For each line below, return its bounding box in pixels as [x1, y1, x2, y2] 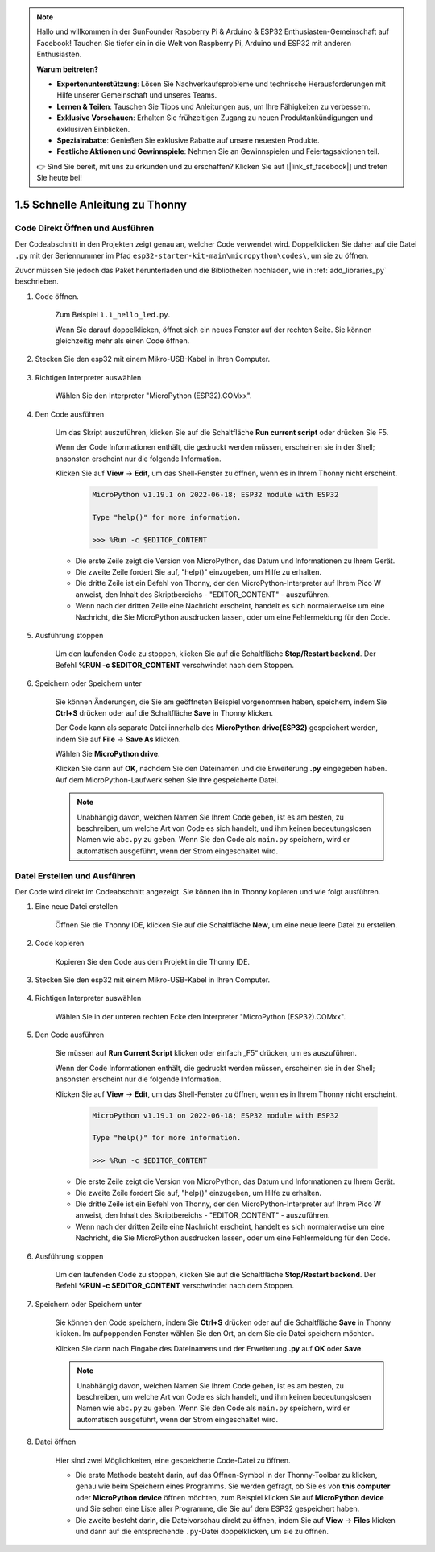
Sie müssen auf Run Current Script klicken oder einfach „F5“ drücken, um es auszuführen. [55, 1048, 358, 1058]
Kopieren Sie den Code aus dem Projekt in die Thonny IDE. [55, 957, 250, 966]
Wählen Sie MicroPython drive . [55, 749, 160, 759]
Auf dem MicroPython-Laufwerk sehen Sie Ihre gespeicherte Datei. [55, 774, 279, 785]
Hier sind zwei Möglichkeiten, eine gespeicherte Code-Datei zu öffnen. [55, 1455, 291, 1465]
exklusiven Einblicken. [56, 124, 130, 134]
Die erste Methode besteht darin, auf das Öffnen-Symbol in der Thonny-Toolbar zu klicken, [75, 1471, 378, 1479]
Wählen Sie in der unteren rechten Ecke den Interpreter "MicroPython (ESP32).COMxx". [55, 1011, 346, 1021]
